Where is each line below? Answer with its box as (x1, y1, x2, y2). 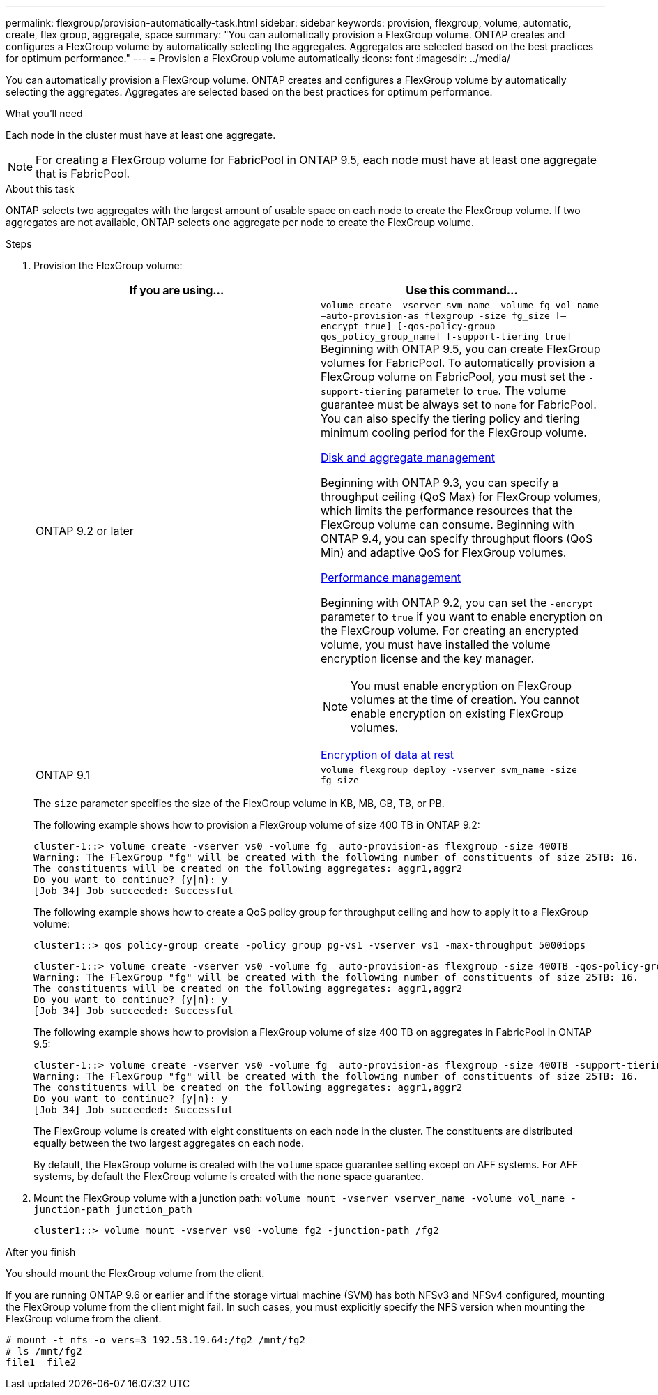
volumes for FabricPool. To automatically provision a (321, 356, 595, 370)
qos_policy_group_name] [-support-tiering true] (321, 331, 572, 342)
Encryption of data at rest (321, 748, 454, 762)
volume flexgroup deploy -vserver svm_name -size (321, 764, 577, 775)
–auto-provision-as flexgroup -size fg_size (321, 310, 550, 321)
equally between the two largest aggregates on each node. (33, 1137, 305, 1149)
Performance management (321, 571, 461, 585)
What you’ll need (6, 107, 83, 119)
